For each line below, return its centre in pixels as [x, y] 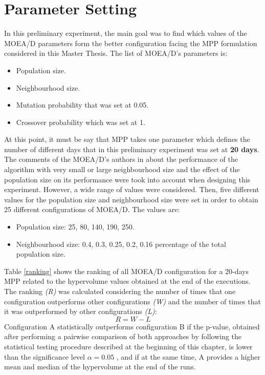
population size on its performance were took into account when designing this [127, 179]
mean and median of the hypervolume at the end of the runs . [100, 367]
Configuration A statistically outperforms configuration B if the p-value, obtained [132, 326]
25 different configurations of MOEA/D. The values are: [92, 209]
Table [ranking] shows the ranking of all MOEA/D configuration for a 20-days [127, 271]
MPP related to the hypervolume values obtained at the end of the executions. [127, 281]
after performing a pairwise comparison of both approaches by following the [123, 336]
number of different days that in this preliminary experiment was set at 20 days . [132, 149]
